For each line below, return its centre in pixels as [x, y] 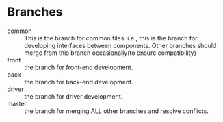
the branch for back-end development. [79, 82]
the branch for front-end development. [79, 67]
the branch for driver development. [74, 96]
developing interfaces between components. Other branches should [120, 45]
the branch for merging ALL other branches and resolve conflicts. [116, 111]
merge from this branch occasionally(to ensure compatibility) [110, 53]
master [17, 103]
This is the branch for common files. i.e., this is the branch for [111, 38]
